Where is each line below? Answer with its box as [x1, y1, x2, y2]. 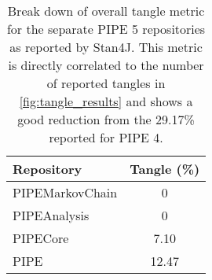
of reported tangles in [46, 74, 166, 92]
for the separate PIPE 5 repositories [6, 20, 206, 38]
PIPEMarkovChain [13, 183, 118, 201]
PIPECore [13, 229, 69, 247]
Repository [13, 160, 82, 178]
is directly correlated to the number [8, 56, 204, 74]
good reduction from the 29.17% [17, 110, 195, 128]
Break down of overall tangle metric [7, 2, 205, 20]
